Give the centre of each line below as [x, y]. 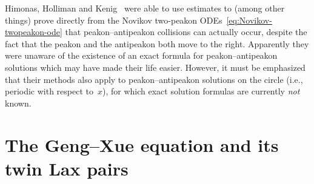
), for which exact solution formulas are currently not [201, 91]
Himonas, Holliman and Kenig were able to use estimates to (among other [145, 8]
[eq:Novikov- [249, 20]
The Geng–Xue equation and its [142, 144]
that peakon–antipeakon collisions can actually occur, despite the [186, 32]
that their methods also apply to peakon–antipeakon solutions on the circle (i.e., [154, 79]
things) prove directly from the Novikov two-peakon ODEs [114, 20]
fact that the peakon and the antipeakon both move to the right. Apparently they [157, 43]
